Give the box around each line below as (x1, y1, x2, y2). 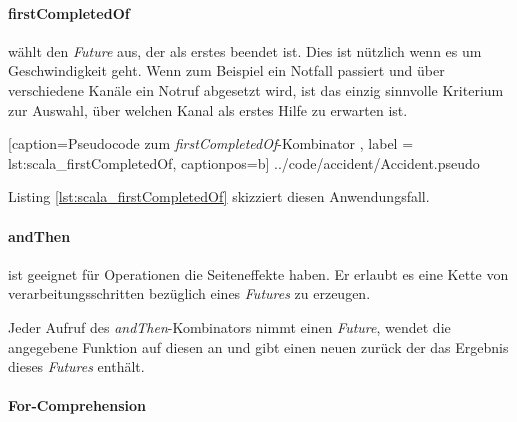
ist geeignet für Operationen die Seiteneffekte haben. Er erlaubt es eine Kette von (8, 263, 509, 284)
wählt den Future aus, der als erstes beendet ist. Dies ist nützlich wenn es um (8, 40, 482, 61)
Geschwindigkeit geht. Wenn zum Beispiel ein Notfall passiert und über (8, 60, 445, 81)
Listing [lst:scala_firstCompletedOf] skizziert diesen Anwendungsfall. (8, 186, 430, 207)
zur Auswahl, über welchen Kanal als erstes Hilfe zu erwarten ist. (8, 99, 408, 120)
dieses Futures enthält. (8, 356, 145, 377)
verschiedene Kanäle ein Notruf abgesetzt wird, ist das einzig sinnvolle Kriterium (8, 79, 504, 100)
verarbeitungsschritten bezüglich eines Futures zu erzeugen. (8, 283, 371, 304)
